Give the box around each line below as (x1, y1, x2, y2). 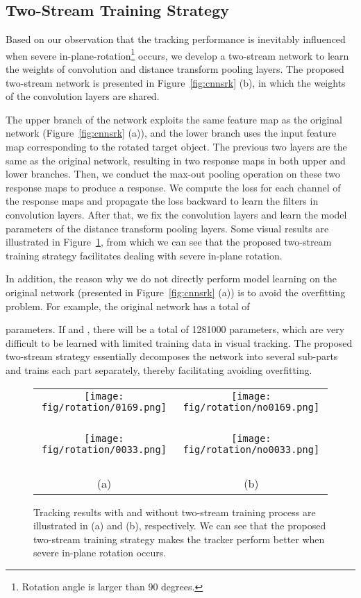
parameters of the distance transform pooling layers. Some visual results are (6, 221, 329, 235)
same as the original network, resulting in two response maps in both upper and (6, 153, 346, 167)
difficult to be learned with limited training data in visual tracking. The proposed (6, 335, 353, 350)
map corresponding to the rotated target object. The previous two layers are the (6, 139, 347, 154)
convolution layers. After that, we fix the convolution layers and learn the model (6, 207, 347, 221)
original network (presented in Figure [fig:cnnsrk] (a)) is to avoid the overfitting (6, 284, 346, 299)
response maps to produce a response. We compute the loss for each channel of (6, 180, 341, 194)
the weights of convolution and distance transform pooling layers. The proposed (6, 62, 344, 76)
